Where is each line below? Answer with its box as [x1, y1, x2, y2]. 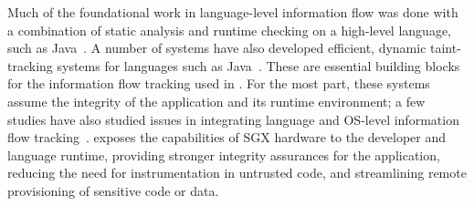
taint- [430, 38, 461, 57]
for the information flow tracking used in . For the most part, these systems [7, 74, 430, 93]
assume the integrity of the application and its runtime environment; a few [7, 91, 426, 110]
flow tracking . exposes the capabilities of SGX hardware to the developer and [7, 128, 447, 147]
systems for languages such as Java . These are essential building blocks [57, 56, 460, 75]
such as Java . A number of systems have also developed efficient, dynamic [7, 38, 427, 57]
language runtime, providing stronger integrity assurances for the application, [7, 145, 440, 164]
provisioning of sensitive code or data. [7, 180, 219, 200]
